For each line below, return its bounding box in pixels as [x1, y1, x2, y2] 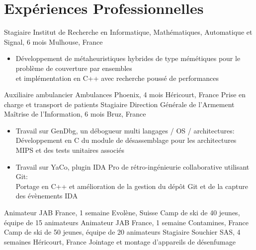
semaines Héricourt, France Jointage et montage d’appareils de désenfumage [4, 236, 236, 247]
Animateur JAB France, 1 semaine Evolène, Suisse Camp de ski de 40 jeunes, [4, 207, 240, 218]
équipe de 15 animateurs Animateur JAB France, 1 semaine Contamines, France [4, 217, 249, 227]
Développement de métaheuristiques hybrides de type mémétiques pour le [15, 53, 241, 63]
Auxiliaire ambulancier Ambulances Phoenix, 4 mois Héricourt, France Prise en [4, 89, 246, 100]
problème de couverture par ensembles [15, 62, 132, 73]
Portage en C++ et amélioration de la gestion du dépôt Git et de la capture [15, 181, 248, 191]
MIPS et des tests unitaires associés [15, 145, 124, 155]
